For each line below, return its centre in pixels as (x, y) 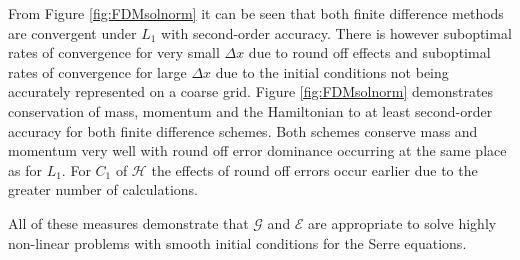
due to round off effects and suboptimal (369, 52)
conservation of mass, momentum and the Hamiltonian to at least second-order (250, 110)
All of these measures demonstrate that (128, 222)
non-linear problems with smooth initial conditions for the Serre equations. (237, 242)
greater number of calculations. (103, 189)
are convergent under (72, 32)
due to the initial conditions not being (332, 71)
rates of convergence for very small (114, 52)
